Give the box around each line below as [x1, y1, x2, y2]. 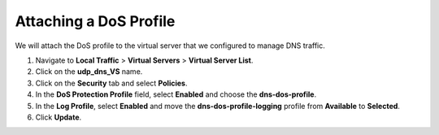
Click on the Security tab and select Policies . [35, 78, 188, 88]
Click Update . [35, 112, 82, 122]
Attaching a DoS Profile [15, 12, 176, 30]
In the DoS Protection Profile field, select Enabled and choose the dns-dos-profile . [35, 89, 317, 99]
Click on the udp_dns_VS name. [35, 67, 143, 76]
